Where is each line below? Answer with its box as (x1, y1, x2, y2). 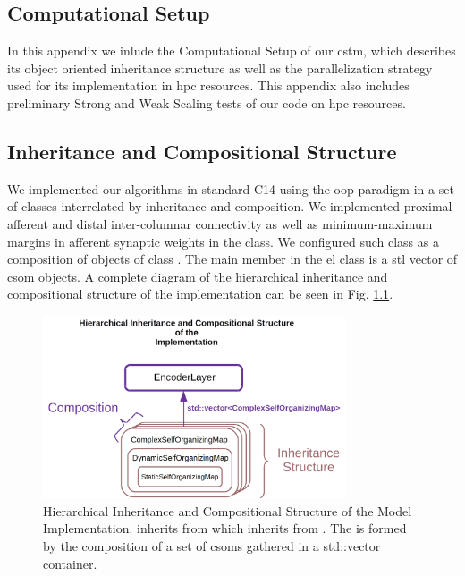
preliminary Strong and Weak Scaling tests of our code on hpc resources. (7, 93, 406, 112)
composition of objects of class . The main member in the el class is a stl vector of (7, 250, 458, 268)
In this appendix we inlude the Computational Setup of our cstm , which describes (7, 41, 456, 60)
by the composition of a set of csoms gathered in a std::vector (43, 537, 381, 555)
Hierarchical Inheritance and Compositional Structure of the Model (43, 501, 412, 520)
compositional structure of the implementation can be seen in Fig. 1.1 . (7, 284, 393, 303)
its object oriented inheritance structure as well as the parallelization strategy (7, 58, 433, 77)
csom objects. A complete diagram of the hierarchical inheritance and (7, 267, 388, 285)
